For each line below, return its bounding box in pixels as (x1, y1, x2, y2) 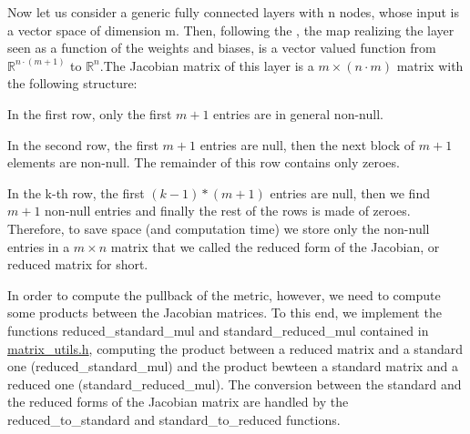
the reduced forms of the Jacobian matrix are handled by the (7, 392, 349, 411)
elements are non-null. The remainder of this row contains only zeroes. (7, 153, 400, 172)
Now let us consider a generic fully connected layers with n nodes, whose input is (7, 3, 459, 21)
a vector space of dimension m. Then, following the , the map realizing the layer (7, 20, 455, 39)
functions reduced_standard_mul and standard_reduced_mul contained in (7, 320, 429, 339)
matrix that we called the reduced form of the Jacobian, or (110, 237, 440, 256)
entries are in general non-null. (213, 104, 383, 123)
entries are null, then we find (270, 183, 430, 202)
